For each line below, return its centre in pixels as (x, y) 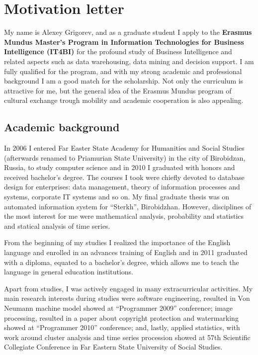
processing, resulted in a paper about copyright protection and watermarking (121, 317)
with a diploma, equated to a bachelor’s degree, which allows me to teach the (122, 262)
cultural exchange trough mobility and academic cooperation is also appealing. (124, 100)
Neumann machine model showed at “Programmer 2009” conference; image (119, 308)
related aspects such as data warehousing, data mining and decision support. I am (129, 61)
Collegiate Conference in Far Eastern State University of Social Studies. (113, 347)
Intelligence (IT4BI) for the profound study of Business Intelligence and (118, 51)
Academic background (62, 127)
